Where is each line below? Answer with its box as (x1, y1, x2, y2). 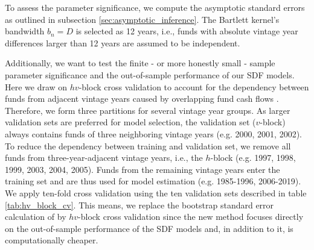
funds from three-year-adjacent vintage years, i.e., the (5, 151, 203, 164)
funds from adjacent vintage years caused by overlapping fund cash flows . (5, 92, 279, 105)
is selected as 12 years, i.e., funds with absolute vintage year (75, 25, 298, 37)
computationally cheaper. (5, 234, 98, 246)
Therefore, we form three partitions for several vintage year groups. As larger (5, 104, 290, 116)
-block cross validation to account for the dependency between (78, 80, 309, 93)
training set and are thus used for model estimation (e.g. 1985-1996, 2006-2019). (5, 175, 301, 187)
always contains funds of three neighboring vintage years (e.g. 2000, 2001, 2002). (5, 127, 302, 140)
